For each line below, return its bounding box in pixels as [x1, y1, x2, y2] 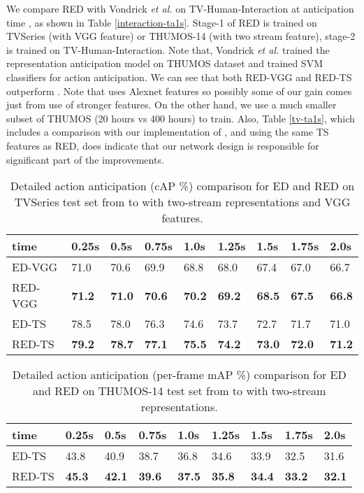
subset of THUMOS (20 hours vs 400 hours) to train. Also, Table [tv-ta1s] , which [6, 110, 355, 125]
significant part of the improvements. [6, 152, 164, 166]
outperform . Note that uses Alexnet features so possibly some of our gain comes [6, 83, 352, 98]
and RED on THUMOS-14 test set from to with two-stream [33, 383, 326, 399]
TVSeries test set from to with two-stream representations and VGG [14, 194, 351, 210]
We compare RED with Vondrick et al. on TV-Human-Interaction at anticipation [6, 1, 354, 15]
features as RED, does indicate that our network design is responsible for [6, 138, 319, 152]
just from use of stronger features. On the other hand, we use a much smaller [6, 97, 337, 112]
